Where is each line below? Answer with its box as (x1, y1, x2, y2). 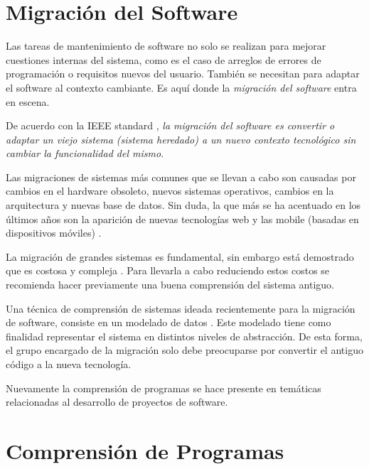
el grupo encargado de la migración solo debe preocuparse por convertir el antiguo (6, 343, 363, 357)
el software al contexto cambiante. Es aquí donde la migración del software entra (6, 80, 357, 95)
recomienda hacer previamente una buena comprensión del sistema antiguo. (6, 277, 334, 292)
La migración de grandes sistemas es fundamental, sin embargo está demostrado (6, 249, 354, 264)
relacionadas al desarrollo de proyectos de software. (6, 394, 228, 409)
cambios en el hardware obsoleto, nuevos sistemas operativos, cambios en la (6, 183, 334, 198)
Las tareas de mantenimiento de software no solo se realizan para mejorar (6, 38, 326, 53)
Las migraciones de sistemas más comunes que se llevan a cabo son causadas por (6, 169, 356, 184)
